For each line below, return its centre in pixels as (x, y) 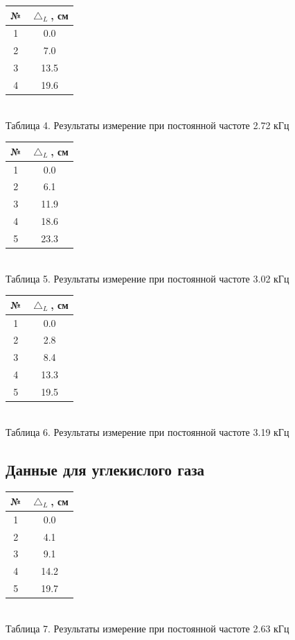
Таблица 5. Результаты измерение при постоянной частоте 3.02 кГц (147, 278)
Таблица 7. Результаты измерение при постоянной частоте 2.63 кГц (147, 628)
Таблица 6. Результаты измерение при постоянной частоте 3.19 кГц (147, 431)
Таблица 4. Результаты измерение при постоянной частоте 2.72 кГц (147, 125)
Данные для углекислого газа (105, 469)
